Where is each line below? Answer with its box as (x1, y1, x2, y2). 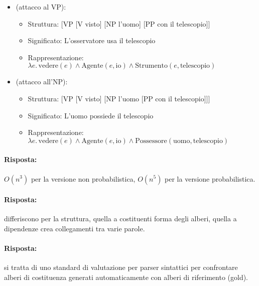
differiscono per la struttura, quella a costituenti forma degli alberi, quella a (4, 213, 237, 224)
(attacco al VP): (16, 2, 66, 12)
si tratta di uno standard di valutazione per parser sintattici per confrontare (4, 262, 238, 272)
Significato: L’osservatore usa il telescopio (28, 35, 156, 46)
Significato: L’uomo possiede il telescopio (28, 110, 154, 120)
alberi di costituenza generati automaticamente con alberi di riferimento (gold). (4, 271, 248, 282)
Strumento (135, 62, 168, 70)
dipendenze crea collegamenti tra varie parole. (4, 223, 145, 233)
